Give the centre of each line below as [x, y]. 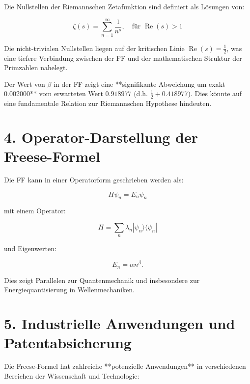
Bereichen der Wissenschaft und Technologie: [72, 375]
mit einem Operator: [35, 211]
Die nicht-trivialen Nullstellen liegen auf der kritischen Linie [94, 48]
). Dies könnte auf [215, 93]
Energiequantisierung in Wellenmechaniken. [69, 290]
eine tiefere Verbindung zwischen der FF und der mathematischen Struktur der [123, 58]
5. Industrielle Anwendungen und [120, 323]
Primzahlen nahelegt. [36, 67]
